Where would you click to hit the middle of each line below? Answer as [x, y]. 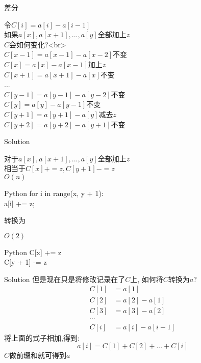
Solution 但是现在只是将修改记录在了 [65, 279]
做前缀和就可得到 [38, 355]
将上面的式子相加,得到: [42, 337]
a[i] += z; [19, 203]
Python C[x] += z [33, 252]
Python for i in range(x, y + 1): [54, 193]
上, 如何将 [147, 279]
